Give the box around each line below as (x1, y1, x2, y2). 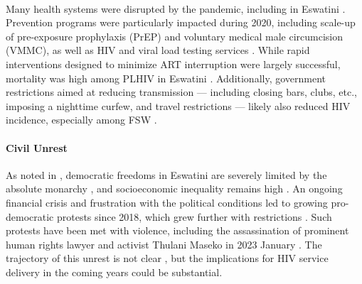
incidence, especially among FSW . (6, 112, 157, 127)
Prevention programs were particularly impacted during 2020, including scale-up (6, 15, 356, 30)
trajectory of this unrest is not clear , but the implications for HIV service (6, 251, 329, 266)
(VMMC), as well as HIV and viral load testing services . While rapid (6, 43, 310, 58)
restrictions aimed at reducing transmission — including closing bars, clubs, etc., (6, 84, 357, 99)
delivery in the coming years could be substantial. (6, 264, 223, 279)
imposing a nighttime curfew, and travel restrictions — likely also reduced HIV (6, 98, 351, 113)
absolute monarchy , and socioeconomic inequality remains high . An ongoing (6, 181, 343, 196)
